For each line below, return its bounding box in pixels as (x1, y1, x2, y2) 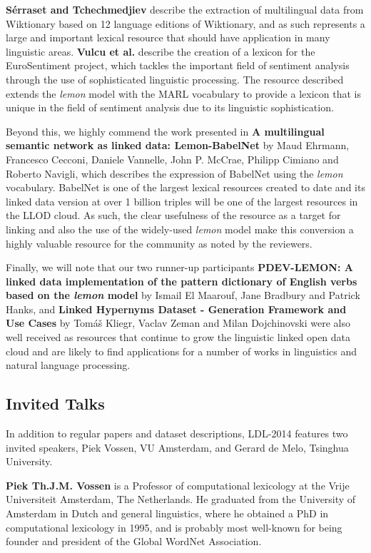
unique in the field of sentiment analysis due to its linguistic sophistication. (6, 100, 334, 115)
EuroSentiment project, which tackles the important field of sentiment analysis (6, 58, 350, 73)
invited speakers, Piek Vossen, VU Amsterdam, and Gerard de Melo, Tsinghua (6, 440, 349, 455)
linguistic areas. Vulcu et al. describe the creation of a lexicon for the (6, 44, 315, 59)
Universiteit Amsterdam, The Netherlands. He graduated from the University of (6, 492, 356, 507)
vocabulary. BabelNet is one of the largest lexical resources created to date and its (6, 180, 365, 195)
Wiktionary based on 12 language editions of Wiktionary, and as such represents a (6, 16, 365, 31)
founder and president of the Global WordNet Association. (6, 534, 262, 549)
